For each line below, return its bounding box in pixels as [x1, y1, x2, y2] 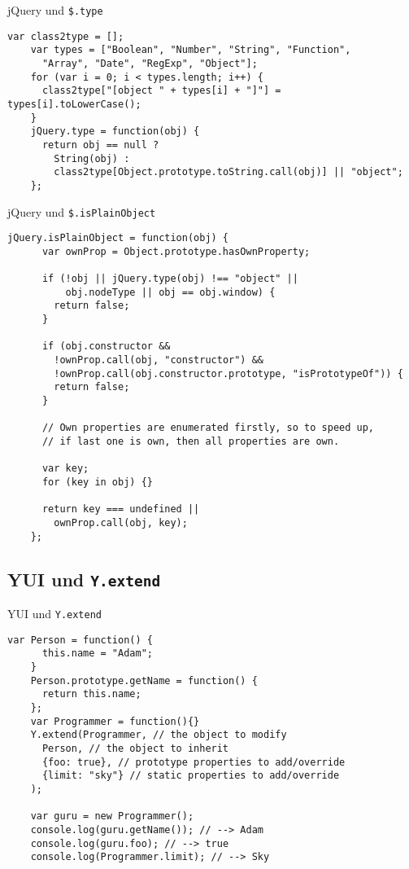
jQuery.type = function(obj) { [30, 125, 200, 138]
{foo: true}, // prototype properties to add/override [41, 756, 346, 768]
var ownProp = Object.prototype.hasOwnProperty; [41, 245, 311, 257]
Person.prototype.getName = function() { [30, 674, 258, 687]
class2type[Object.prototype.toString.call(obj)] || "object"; [54, 166, 403, 178]
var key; [41, 463, 89, 475]
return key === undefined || [41, 503, 200, 516]
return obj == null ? [41, 138, 159, 151]
